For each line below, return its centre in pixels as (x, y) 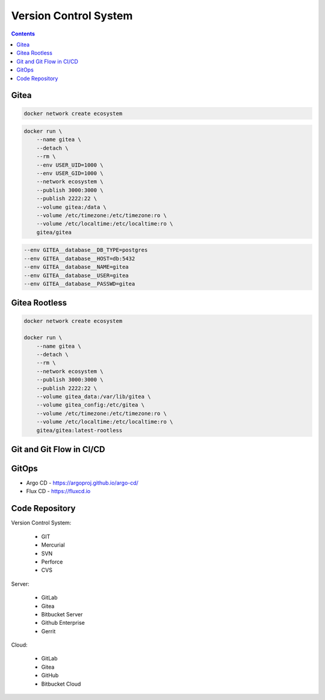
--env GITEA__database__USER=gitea (76, 275)
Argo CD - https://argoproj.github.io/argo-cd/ (82, 483)
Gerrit (48, 631)
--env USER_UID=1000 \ (70, 165)
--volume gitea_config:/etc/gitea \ (90, 405)
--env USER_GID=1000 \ (70, 173)
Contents (23, 34)
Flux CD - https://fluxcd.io (58, 491)
